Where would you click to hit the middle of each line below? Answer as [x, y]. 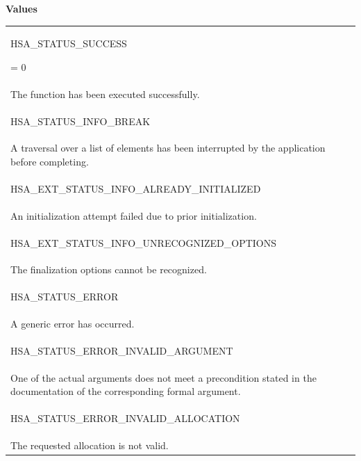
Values [22, 8]
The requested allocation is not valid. [90, 445]
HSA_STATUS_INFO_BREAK [81, 121]
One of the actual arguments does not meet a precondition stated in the [163, 377]
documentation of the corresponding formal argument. [126, 391]
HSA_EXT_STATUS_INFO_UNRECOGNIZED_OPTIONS [144, 242]
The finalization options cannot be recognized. [109, 269]
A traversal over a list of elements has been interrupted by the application [168, 148]
